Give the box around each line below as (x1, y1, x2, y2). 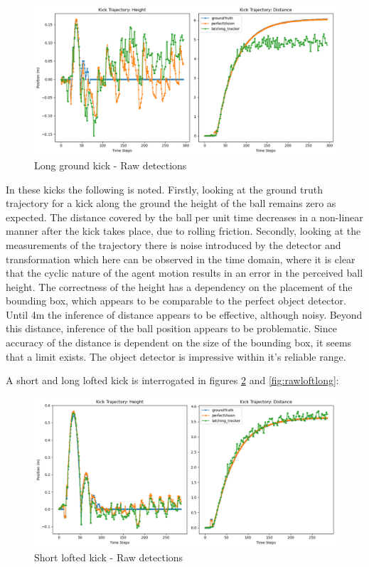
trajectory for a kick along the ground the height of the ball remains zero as (6, 196, 336, 211)
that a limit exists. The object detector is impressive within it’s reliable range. (6, 349, 346, 364)
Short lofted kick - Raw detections (34, 549, 183, 564)
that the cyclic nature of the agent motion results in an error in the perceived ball (6, 265, 363, 280)
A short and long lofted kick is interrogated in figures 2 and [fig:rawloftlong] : (6, 373, 339, 388)
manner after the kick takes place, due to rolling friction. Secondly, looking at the (6, 223, 361, 238)
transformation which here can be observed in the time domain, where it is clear (6, 251, 355, 266)
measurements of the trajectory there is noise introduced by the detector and (6, 237, 341, 252)
